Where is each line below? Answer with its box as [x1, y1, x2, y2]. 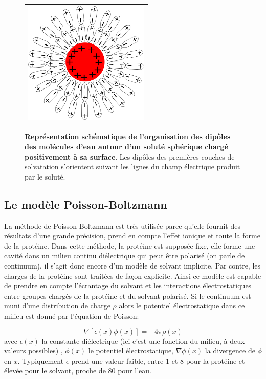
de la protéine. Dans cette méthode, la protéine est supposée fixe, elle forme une [4, 240, 255, 251]
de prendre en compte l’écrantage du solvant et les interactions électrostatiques [4, 280, 252, 291]
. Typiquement [17, 355, 64, 366]
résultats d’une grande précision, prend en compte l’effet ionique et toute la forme [4, 230, 260, 241]
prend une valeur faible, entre [71, 355, 164, 366]
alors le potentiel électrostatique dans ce [119, 300, 245, 311]
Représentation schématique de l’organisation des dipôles [25, 131, 231, 142]
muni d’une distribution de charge [4, 300, 110, 311]
